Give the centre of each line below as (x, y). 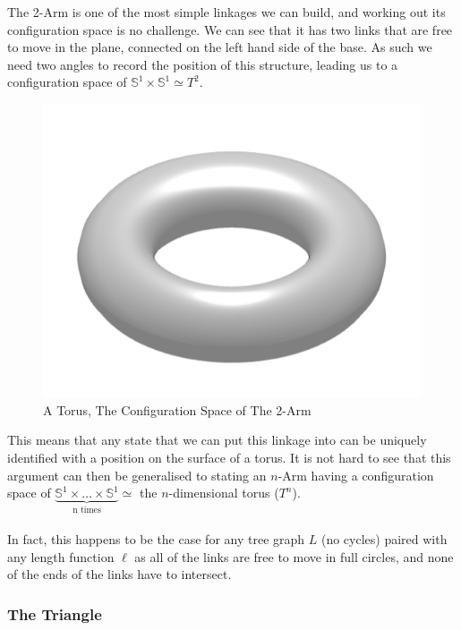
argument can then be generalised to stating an (137, 475)
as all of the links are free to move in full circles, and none (294, 556)
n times (87, 511)
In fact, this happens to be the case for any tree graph (156, 539)
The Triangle (55, 613)
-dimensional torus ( (224, 493)
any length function (61, 556)
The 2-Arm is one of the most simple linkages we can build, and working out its (226, 12)
